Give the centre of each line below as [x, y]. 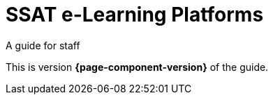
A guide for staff [43, 45]
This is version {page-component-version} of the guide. [137, 67]
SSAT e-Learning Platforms [135, 15]
